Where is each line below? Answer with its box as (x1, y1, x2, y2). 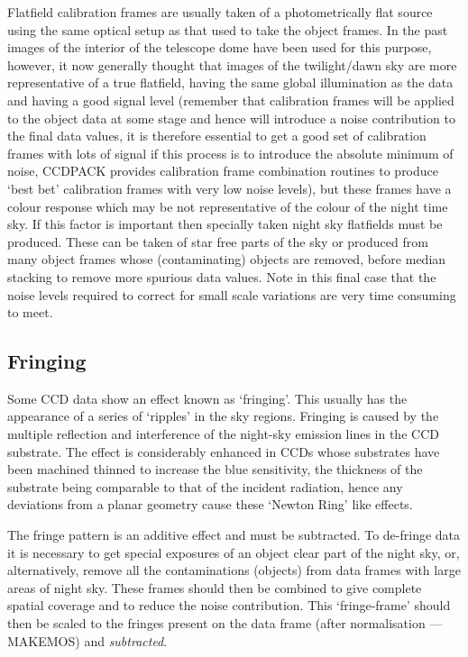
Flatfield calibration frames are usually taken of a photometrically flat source (7, 3, 433, 21)
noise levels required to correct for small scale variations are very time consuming (7, 285, 456, 304)
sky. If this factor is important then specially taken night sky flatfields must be (7, 214, 443, 233)
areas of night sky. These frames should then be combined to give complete (7, 578, 422, 597)
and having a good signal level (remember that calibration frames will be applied (7, 90, 454, 109)
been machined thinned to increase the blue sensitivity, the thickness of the (7, 460, 423, 479)
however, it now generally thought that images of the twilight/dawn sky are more (7, 55, 457, 74)
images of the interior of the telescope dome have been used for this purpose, (7, 38, 432, 57)
